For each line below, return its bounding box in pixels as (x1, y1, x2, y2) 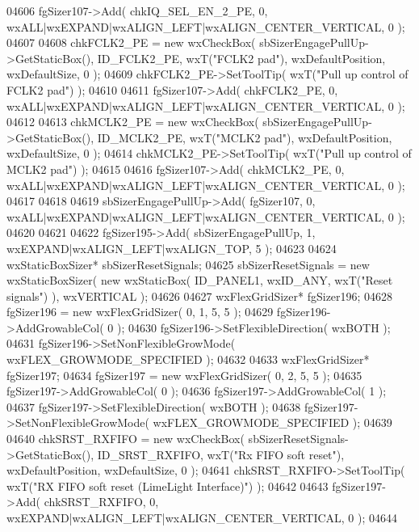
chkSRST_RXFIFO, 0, (44, 493, 159, 510)
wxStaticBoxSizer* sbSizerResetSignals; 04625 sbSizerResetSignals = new (6, 255, 370, 272)
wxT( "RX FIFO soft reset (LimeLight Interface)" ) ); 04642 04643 (6, 477, 329, 494)
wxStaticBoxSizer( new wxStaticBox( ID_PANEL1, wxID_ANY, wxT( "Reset (6, 272, 393, 289)
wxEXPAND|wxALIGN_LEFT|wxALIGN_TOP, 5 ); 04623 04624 (6, 239, 337, 256)
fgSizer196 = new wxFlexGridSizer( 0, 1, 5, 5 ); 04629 (6, 303, 274, 320)
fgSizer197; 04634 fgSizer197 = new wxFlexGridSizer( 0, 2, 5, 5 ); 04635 (6, 366, 362, 383)
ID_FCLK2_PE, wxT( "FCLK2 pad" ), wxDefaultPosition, (97, 49, 386, 66)
